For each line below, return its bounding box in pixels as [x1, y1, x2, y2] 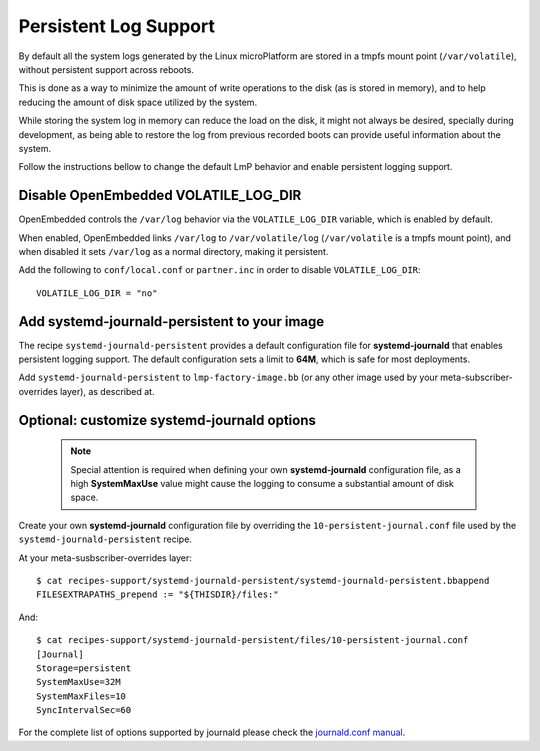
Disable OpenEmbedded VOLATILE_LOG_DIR [18, 187, 302, 204]
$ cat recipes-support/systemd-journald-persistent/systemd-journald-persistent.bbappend [36, 575, 490, 586]
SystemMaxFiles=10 [36, 690, 127, 702]
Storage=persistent [36, 662, 132, 674]
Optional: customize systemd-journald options [18, 411, 317, 429]
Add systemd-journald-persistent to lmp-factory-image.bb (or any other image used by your [18, 371, 439, 384]
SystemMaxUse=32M [36, 676, 121, 688]
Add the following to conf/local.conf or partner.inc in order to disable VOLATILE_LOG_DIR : [18, 264, 421, 276]
